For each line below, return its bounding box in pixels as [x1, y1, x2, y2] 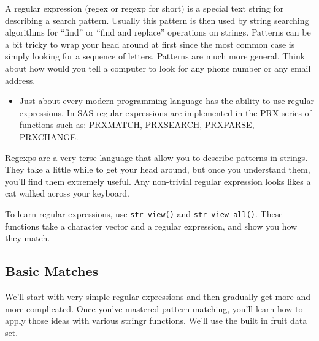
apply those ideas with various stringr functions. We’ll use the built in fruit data [5, 314, 307, 327]
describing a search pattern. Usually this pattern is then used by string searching [5, 13, 309, 26]
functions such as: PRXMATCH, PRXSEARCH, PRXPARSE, [19, 118, 255, 131]
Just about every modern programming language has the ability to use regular [19, 94, 314, 107]
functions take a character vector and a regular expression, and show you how [5, 219, 298, 232]
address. [5, 73, 36, 86]
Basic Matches [5, 261, 99, 280]
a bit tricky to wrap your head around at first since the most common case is [5, 37, 295, 50]
